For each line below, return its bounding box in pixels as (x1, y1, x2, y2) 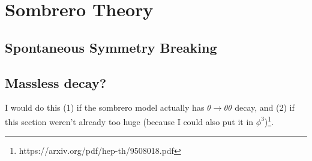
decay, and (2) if (235, 101, 295, 114)
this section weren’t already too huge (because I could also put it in (5, 115, 254, 127)
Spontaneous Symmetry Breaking (5, 38, 217, 56)
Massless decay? (5, 73, 107, 92)
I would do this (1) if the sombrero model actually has (5, 101, 205, 114)
